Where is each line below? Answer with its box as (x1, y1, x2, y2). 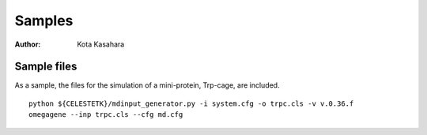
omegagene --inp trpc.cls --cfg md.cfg (28, 111, 183, 119)
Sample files (14, 60, 77, 73)
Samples (14, 12, 74, 29)
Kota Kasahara (77, 39, 125, 49)
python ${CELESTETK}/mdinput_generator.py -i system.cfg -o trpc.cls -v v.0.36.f (28, 99, 354, 108)
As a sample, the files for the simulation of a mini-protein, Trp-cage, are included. (14, 81, 280, 90)
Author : (14, 39, 41, 49)
